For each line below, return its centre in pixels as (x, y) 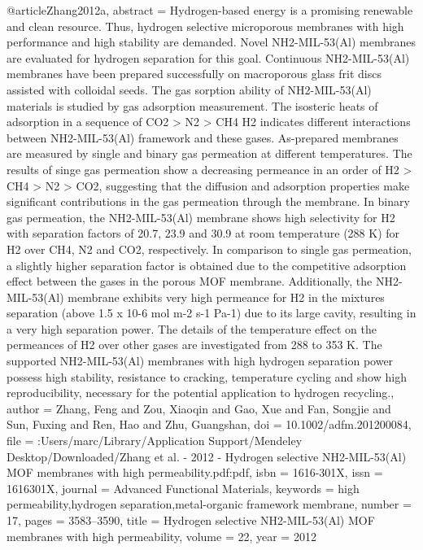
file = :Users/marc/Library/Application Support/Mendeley (155, 441)
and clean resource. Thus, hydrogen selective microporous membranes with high (205, 26)
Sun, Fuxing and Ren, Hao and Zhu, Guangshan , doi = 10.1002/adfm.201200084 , (209, 424)
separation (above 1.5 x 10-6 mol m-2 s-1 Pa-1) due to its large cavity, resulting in (211, 313)
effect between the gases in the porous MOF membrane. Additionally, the (190, 281)
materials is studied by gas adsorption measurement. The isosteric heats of (192, 105)
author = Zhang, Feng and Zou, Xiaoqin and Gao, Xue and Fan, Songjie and (199, 408)
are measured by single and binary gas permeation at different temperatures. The (209, 153)
